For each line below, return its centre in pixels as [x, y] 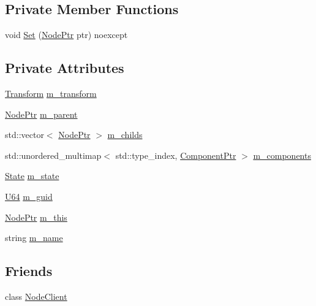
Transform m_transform [51, 93]
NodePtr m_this [36, 217]
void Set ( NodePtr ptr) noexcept [66, 35]
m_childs [125, 135]
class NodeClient [36, 296]
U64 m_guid [29, 196]
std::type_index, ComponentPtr [176, 155]
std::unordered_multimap [53, 155]
